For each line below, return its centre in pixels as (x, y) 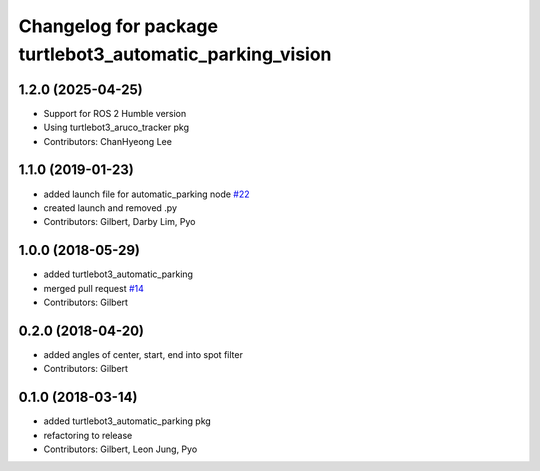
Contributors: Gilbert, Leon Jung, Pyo (120, 449)
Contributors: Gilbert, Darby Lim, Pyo (119, 222)
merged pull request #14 (94, 288)
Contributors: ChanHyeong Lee (107, 141)
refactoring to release (88, 435)
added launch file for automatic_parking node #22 (146, 194)
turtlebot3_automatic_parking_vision (175, 54)
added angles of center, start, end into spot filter (143, 354)
